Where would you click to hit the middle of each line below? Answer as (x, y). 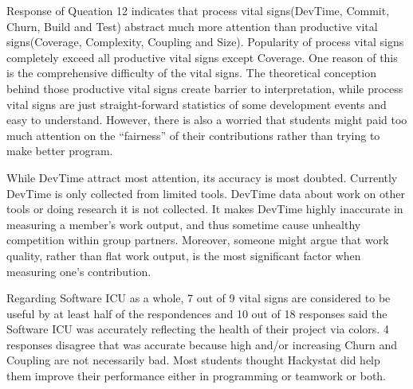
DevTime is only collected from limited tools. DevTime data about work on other (206, 193)
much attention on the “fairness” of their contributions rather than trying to (193, 135)
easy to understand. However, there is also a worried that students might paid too (207, 120)
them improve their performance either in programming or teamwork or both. (197, 376)
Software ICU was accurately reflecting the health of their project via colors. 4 (198, 329)
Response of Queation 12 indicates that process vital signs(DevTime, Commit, (198, 10)
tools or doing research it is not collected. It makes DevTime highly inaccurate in (205, 209)
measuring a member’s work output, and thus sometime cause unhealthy (184, 224)
